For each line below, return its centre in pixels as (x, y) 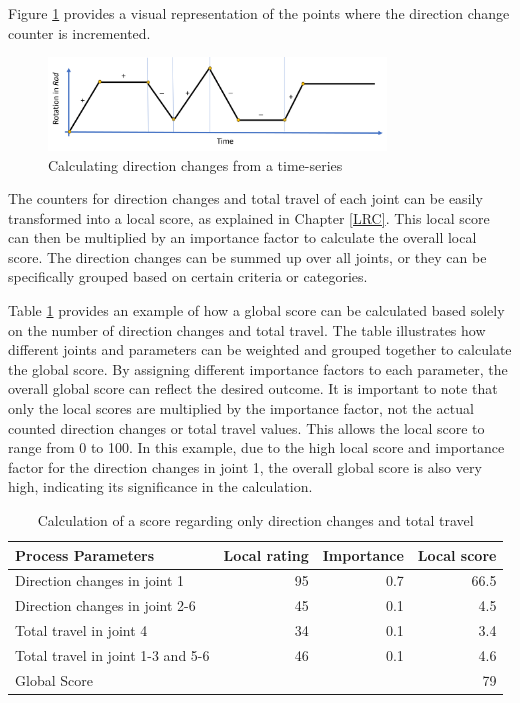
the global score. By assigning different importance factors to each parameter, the (258, 368)
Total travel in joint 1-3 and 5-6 (112, 654)
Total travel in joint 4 (81, 630)
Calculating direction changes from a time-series (195, 164)
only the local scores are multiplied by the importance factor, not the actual (241, 408)
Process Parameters (85, 554)
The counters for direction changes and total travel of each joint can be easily (245, 198)
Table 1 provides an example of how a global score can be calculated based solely (256, 310)
